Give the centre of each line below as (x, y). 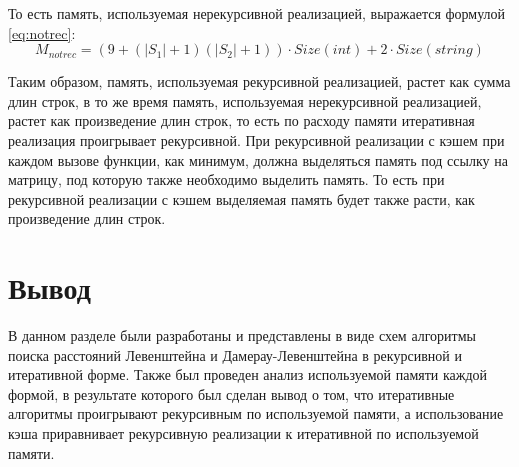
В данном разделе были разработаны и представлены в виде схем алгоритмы (242, 335)
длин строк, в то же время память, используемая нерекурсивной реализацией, (245, 100)
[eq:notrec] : (42, 32)
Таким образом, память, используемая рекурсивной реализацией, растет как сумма (259, 81)
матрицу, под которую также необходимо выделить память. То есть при (226, 179)
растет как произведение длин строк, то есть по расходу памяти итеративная (241, 120)
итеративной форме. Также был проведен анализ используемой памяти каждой (248, 374)
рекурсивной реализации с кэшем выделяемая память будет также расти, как (241, 198)
